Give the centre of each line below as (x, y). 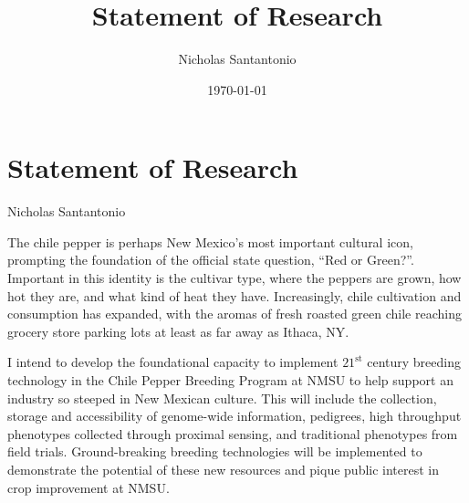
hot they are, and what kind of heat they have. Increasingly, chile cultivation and (234, 295)
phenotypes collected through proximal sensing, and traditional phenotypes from (233, 433)
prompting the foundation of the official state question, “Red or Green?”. (211, 260)
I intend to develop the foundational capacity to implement (173, 362)
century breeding (414, 362)
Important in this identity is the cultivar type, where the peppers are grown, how (234, 278)
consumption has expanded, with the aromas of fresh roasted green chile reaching (234, 314)
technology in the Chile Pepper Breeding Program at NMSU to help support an (230, 380)
